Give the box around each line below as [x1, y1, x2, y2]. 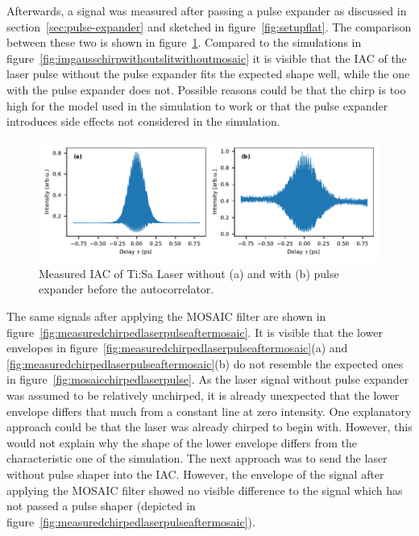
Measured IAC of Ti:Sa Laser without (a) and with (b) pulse [39, 264, 339, 281]
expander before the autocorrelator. [39, 280, 214, 297]
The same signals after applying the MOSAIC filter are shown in [6, 307, 326, 324]
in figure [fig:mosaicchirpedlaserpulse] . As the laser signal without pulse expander [6, 371, 409, 388]
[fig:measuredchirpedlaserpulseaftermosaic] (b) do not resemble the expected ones [6, 355, 404, 372]
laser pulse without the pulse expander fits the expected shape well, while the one [6, 65, 410, 82]
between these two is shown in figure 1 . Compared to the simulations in [6, 34, 362, 51]
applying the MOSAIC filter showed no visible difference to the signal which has [6, 481, 403, 498]
